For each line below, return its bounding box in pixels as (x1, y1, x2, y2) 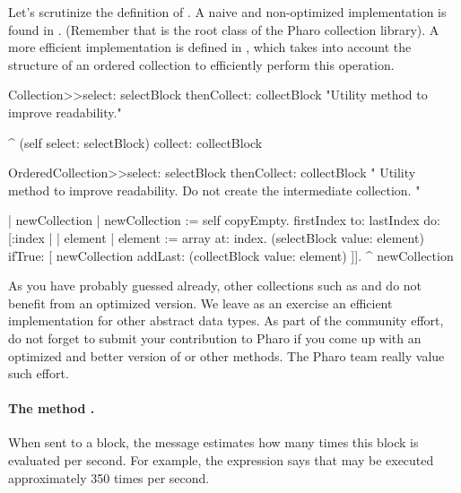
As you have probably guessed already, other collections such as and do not (8, 276, 422, 295)
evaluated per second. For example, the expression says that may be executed (8, 451, 434, 470)
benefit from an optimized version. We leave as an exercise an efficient (8, 293, 393, 312)
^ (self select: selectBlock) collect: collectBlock (8, 133, 263, 151)
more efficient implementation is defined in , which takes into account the (8, 38, 412, 56)
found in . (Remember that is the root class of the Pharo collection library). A (8, 20, 439, 39)
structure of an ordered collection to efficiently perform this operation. (8, 55, 395, 74)
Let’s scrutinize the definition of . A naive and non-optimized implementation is (8, 3, 447, 21)
